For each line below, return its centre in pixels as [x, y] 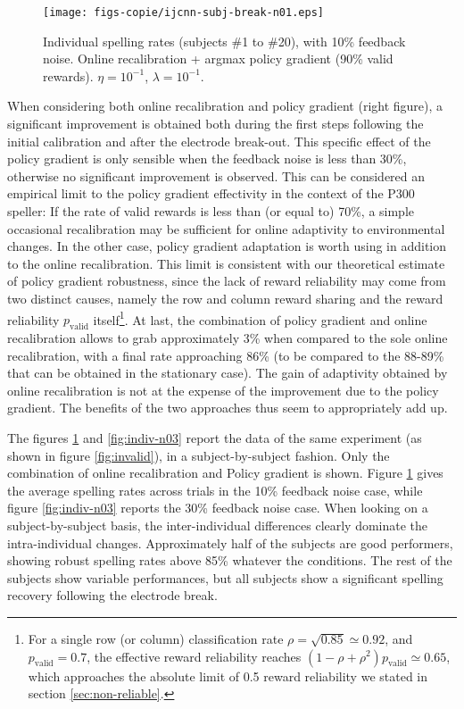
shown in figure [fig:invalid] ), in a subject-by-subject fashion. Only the [199, 455]
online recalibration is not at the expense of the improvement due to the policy [223, 390]
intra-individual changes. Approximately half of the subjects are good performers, [230, 542]
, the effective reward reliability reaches [194, 656]
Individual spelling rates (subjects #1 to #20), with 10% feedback [224, 41]
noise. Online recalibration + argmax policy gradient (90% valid [218, 58]
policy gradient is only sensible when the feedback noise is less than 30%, [207, 158]
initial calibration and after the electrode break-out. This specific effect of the [219, 141]
